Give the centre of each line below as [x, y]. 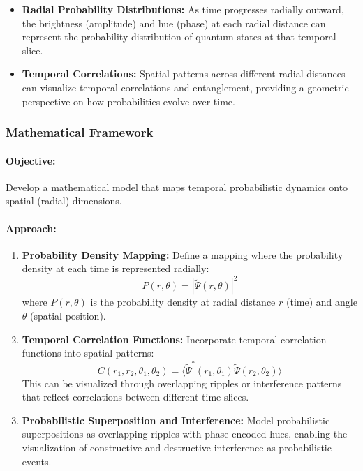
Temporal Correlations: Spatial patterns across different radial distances [184, 74]
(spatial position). [68, 316]
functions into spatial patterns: [88, 353]
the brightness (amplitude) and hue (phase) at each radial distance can [174, 23]
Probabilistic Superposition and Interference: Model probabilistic [176, 420]
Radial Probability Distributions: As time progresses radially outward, [183, 9]
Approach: [31, 228]
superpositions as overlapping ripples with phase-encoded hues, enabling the [185, 434]
